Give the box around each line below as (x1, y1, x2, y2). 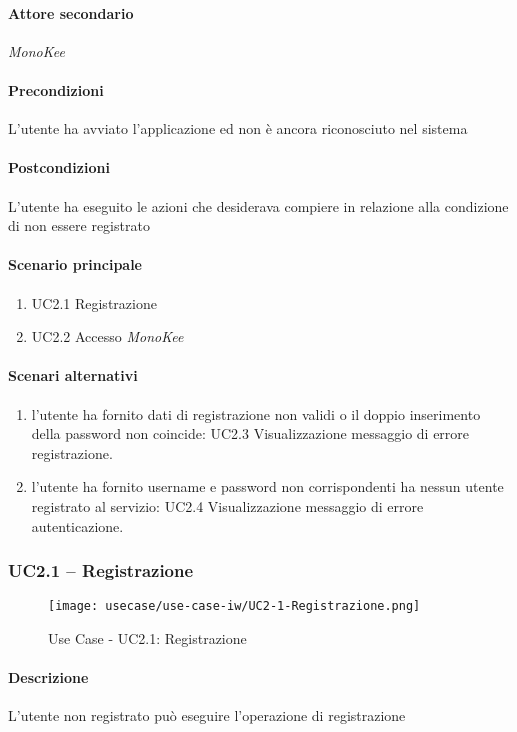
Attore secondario (8, 2, 134, 23)
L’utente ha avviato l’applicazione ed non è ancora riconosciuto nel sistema (8, 118, 468, 139)
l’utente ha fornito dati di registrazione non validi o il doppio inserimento (31, 403, 481, 424)
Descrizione (8, 667, 89, 688)
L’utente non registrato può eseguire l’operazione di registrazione (8, 705, 406, 726)
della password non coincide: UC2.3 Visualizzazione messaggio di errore (31, 423, 470, 444)
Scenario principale (8, 254, 142, 275)
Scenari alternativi (8, 365, 138, 386)
